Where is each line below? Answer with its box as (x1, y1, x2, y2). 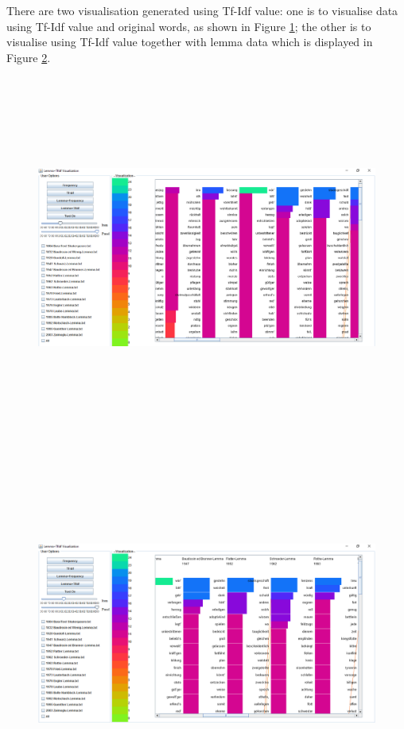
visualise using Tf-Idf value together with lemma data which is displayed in (6, 33, 373, 50)
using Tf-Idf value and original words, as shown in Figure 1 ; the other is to (6, 18, 371, 34)
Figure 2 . (6, 49, 51, 65)
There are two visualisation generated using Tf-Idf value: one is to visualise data (6, 2, 398, 18)
